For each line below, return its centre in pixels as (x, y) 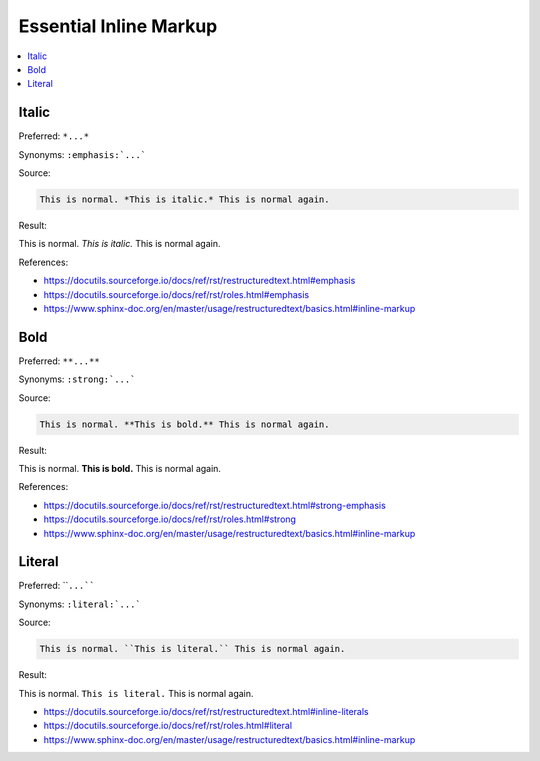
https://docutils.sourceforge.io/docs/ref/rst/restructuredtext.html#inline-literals (206, 711)
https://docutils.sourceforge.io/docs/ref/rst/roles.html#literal (168, 726)
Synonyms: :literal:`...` (80, 604)
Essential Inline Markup (118, 26)
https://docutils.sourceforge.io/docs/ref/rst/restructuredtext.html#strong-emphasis (215, 505)
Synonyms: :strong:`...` (77, 379)
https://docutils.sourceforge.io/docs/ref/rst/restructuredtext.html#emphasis (199, 281)
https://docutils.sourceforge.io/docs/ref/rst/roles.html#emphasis (176, 294)
